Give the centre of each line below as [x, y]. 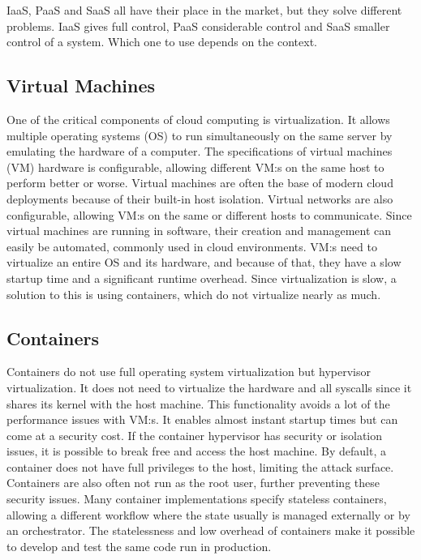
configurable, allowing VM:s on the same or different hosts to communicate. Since [209, 214]
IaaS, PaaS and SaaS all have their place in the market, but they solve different [204, 10]
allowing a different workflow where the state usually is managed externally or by [208, 514]
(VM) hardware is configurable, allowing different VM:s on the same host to [195, 167]
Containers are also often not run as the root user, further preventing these [193, 483]
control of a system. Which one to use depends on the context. [162, 42]
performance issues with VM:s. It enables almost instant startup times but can [202, 419]
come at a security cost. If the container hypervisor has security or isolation [195, 435]
